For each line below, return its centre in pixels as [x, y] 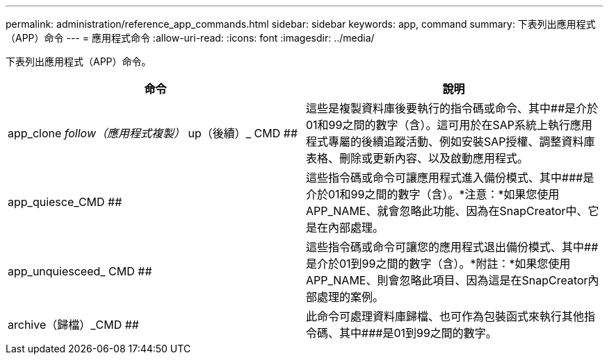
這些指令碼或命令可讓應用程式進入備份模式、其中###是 [450, 178]
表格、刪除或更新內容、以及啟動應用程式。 [417, 158]
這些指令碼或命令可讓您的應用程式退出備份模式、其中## [452, 247]
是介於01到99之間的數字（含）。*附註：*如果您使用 [438, 264]
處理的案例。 [351, 297]
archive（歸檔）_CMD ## [73, 325]
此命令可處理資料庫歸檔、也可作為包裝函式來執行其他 [445, 316]
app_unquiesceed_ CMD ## [80, 271]
